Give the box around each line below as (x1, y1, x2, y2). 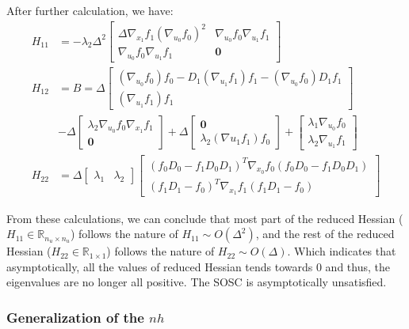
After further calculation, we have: (6, 2, 174, 18)
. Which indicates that (287, 243, 396, 259)
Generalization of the (6, 307, 144, 327)
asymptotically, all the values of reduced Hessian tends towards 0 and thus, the (6, 258, 390, 274)
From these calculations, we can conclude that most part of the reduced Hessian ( (6, 210, 403, 226)
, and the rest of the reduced (255, 225, 395, 242)
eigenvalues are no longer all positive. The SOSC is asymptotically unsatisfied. (6, 274, 387, 290)
